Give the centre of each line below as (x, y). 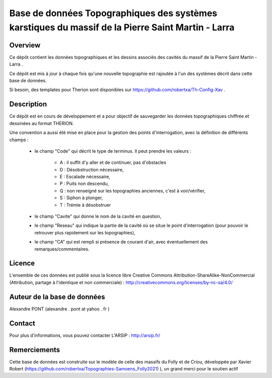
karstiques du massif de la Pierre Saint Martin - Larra (122, 27)
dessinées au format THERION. (42, 123)
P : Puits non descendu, (84, 183)
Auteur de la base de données (57, 297)
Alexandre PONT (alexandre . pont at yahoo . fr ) (59, 309)
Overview (25, 45)
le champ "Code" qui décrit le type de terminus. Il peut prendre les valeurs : (113, 151)
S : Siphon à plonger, (81, 198)
